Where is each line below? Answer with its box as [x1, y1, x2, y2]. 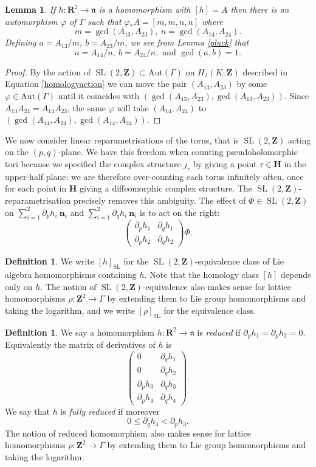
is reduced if [197, 325, 241, 338]
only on [5, 280, 33, 292]
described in [242, 65, 288, 78]
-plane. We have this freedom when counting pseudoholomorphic [58, 145, 298, 158]
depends [281, 268, 311, 281]
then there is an [230, 3, 289, 15]
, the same [67, 101, 106, 114]
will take [117, 101, 149, 114]
